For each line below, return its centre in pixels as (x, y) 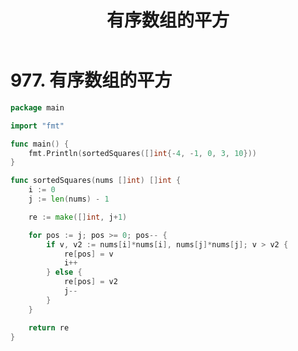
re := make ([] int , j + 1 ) (78, 217)
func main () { (40, 144)
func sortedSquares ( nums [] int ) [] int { (96, 181)
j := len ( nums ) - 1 (69, 199)
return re (49, 327)
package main (37, 107)
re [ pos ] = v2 (90, 282)
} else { (64, 272)
